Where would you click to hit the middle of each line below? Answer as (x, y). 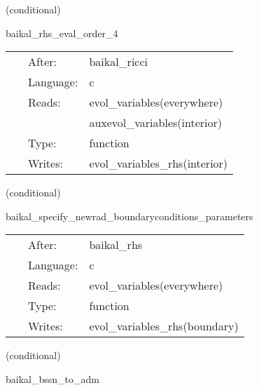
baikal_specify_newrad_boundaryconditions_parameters (129, 216)
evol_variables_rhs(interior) (159, 163)
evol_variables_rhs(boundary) (164, 326)
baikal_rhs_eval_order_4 (62, 33)
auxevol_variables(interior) (155, 123)
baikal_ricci (118, 62)
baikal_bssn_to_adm (52, 378)
